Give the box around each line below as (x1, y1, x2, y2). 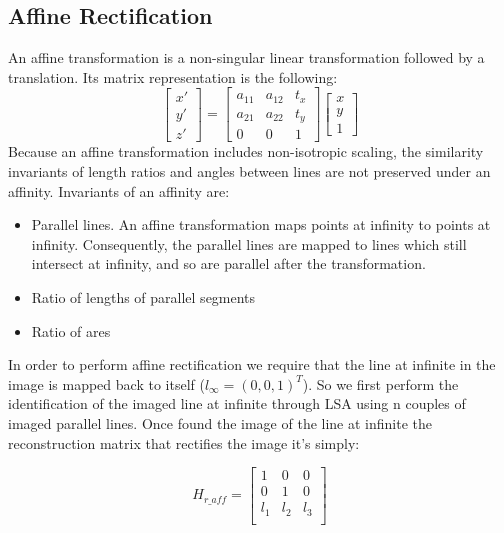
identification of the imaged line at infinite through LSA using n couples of (8, 393, 466, 414)
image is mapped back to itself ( (8, 373, 205, 394)
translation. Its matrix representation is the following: (8, 66, 338, 87)
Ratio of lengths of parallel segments (31, 286, 256, 307)
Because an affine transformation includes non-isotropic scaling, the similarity (8, 141, 484, 162)
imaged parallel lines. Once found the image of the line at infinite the (8, 412, 433, 433)
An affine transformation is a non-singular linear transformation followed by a (8, 47, 485, 68)
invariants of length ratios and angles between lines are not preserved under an (8, 160, 491, 181)
